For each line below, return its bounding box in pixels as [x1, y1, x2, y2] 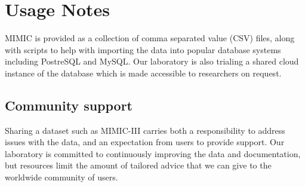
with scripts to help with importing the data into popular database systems [5, 43, 281, 56]
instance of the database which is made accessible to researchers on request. [5, 66, 282, 79]
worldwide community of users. [5, 171, 118, 183]
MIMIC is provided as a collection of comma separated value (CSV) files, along [5, 32, 295, 44]
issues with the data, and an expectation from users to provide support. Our [5, 136, 285, 148]
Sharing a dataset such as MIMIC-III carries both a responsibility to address [5, 124, 285, 136]
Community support [5, 96, 133, 114]
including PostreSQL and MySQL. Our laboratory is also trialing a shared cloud [5, 55, 299, 68]
